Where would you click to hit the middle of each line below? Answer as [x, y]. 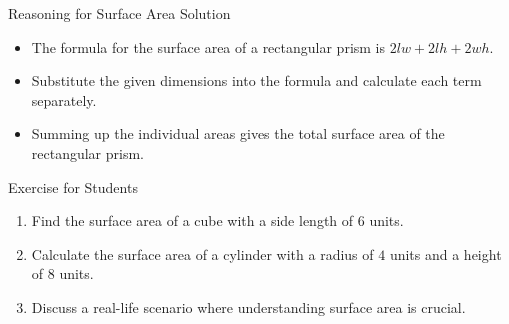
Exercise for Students [73, 186]
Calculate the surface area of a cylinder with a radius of [202, 253]
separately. [64, 99]
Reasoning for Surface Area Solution [119, 13]
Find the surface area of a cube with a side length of [192, 220]
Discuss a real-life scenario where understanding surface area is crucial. [248, 306]
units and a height [445, 253]
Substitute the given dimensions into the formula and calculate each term [256, 80]
